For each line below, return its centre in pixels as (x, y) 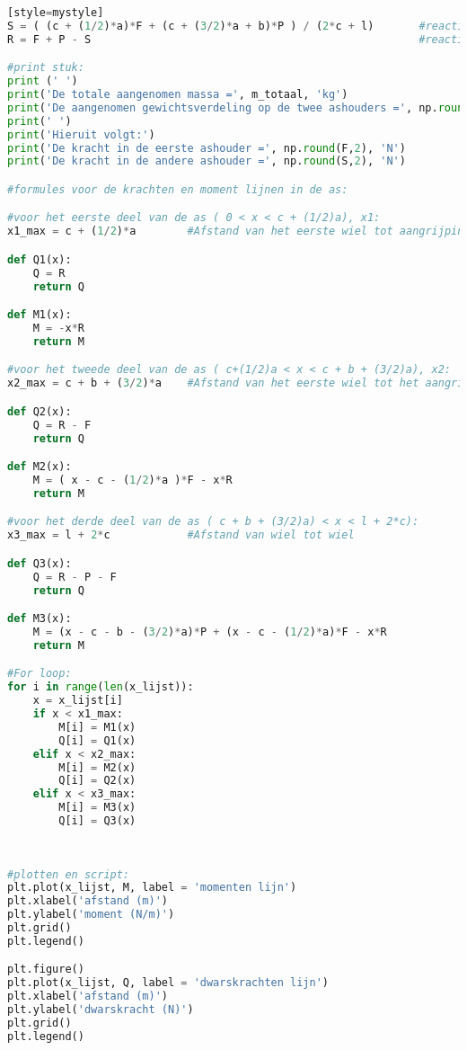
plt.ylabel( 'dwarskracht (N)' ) (101, 1010)
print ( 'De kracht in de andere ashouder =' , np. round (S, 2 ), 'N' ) (207, 161)
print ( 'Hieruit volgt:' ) (81, 134)
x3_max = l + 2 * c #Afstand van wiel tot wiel (181, 535)
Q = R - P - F (75, 577)
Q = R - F (62, 425)
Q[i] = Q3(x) (97, 821)
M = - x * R (58, 329)
